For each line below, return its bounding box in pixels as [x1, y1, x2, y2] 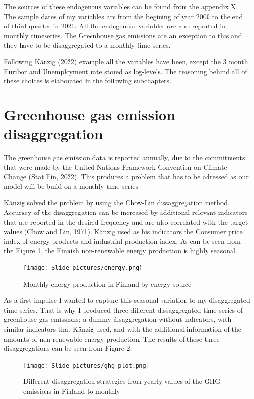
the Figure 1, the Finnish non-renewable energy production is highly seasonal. [4, 245, 237, 256]
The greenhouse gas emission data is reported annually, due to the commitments [4, 152, 245, 162]
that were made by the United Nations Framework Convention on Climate [4, 161, 227, 172]
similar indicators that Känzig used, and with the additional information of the [4, 324, 241, 334]
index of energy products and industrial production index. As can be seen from [4, 236, 241, 246]
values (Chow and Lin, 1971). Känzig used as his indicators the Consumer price [4, 226, 243, 237]
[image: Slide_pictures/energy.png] [23, 265, 143, 271]
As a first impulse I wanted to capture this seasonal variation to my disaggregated [4, 295, 250, 305]
